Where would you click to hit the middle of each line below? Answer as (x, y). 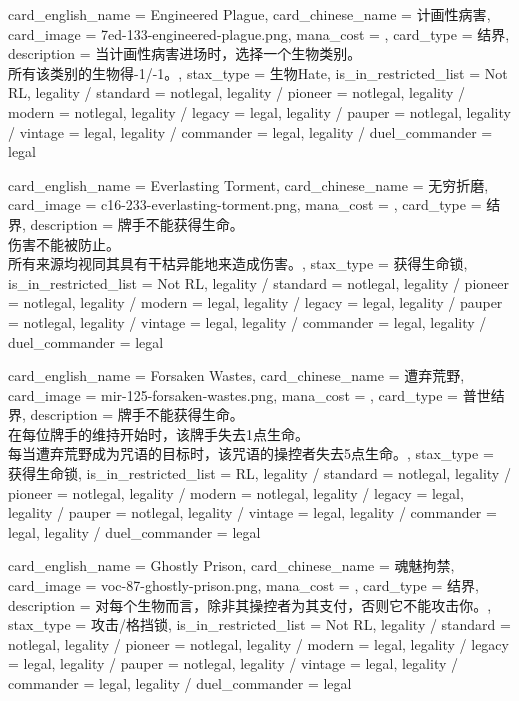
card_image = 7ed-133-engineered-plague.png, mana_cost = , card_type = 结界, (259, 33)
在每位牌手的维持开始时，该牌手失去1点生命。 (158, 433)
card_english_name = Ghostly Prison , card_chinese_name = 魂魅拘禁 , (231, 565)
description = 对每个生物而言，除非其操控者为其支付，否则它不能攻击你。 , (250, 604)
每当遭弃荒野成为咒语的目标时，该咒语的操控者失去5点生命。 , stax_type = (251, 453)
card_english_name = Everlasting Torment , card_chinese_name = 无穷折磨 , (248, 184)
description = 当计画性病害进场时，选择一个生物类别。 (185, 53)
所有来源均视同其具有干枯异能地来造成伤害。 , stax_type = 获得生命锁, (238, 263)
